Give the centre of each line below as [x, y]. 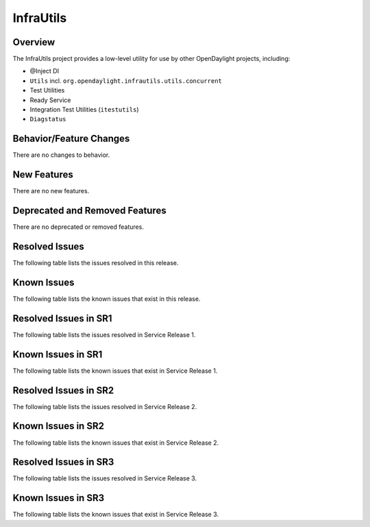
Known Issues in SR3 [59, 498]
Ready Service [50, 100]
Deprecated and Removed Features [90, 211]
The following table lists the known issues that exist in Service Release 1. [115, 371]
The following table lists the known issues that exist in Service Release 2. [116, 443]
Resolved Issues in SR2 [63, 390]
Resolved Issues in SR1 [62, 318]
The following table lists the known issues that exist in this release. [107, 299]
